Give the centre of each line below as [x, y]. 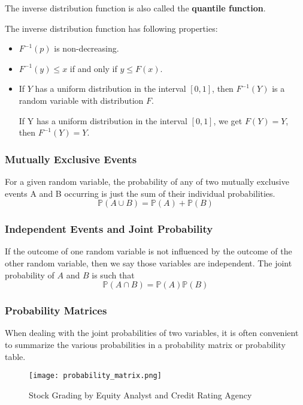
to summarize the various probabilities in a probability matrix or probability [145, 344]
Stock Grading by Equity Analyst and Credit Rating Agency [140, 394]
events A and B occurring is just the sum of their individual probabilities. [140, 193]
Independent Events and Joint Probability [109, 229]
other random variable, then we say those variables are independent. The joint [149, 262]
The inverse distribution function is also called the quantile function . [135, 8]
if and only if [93, 68]
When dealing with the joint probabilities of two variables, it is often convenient [152, 333]
